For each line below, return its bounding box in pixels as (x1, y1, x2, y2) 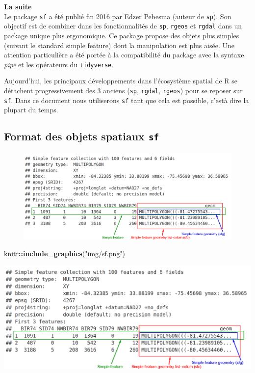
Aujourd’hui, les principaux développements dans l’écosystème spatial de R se (4, 76, 238, 86)
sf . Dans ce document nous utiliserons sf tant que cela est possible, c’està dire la (4, 95, 249, 105)
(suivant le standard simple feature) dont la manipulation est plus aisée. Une (4, 40, 234, 50)
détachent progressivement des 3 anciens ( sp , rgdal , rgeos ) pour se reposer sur (4, 85, 243, 95)
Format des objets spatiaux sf (4, 129, 159, 144)
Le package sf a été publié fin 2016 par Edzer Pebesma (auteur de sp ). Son (4, 11, 231, 21)
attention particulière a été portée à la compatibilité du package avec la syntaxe (4, 50, 244, 60)
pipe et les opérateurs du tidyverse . (4, 59, 114, 69)
